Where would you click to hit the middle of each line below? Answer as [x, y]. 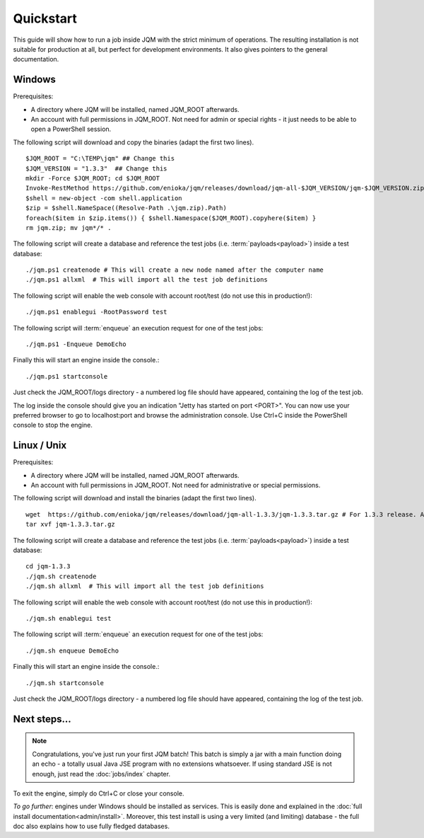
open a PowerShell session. [71, 129]
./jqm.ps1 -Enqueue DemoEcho [76, 344]
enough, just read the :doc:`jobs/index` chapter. [101, 774]
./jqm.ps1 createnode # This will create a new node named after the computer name [175, 270]
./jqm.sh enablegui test [69, 618]
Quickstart [45, 18]
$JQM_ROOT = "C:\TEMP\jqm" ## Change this [100, 159]
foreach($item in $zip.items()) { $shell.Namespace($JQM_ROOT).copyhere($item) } [171, 218]
